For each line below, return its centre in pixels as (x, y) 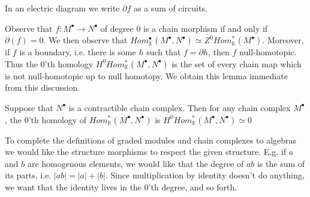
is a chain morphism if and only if (206, 28)
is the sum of (281, 163)
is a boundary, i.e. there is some (78, 52)
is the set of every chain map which (237, 63)
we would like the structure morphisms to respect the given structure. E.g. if (146, 152)
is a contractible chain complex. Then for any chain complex (180, 107)
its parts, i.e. (28, 175)
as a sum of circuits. (171, 8)
